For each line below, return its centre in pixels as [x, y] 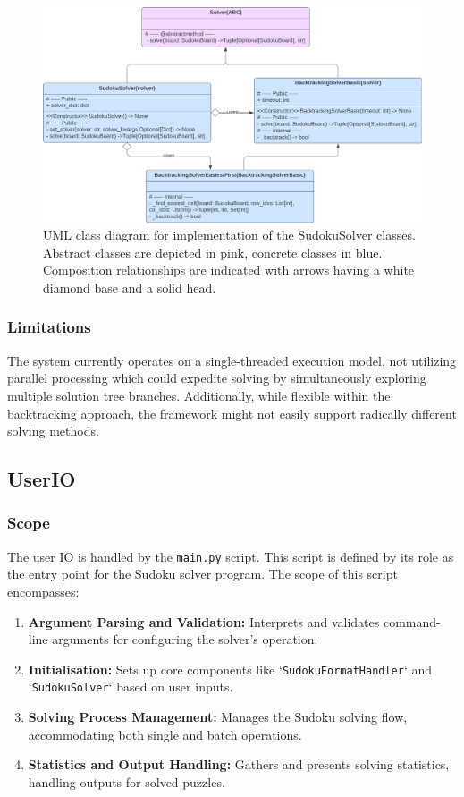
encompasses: [43, 591]
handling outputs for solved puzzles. [127, 781]
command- [412, 621]
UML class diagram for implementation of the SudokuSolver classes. [229, 235]
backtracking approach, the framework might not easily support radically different [232, 413]
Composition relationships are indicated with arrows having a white [229, 270]
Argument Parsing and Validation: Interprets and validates [204, 621]
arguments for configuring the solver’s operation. [185, 639]
